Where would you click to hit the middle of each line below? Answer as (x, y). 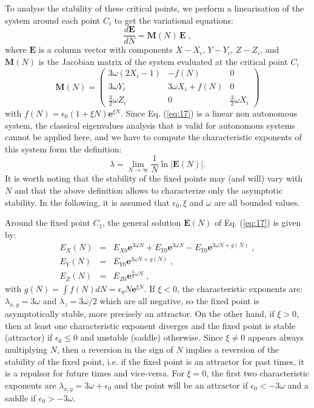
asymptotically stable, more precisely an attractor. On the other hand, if (140, 314)
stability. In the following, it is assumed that (87, 202)
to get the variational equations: (174, 20)
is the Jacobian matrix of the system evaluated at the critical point (163, 61)
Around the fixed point (48, 223)
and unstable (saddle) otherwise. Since (152, 337)
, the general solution (142, 223)
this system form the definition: (63, 148)
